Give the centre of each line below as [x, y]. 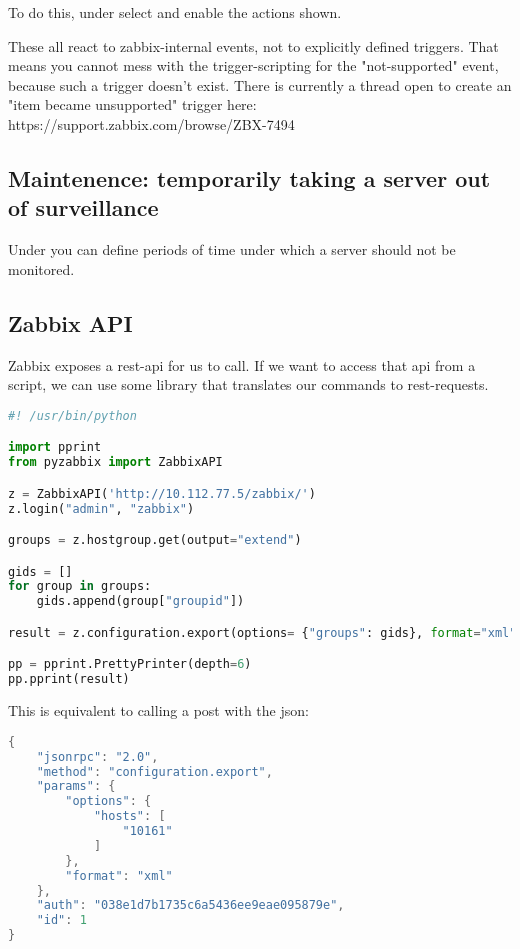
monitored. [41, 268]
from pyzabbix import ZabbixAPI [115, 462]
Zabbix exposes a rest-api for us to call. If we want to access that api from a [242, 364]
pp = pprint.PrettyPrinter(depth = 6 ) [130, 664]
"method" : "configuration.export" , [154, 771]
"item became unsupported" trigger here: [132, 104]
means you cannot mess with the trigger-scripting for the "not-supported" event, [253, 65]
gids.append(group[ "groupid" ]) [140, 601]
